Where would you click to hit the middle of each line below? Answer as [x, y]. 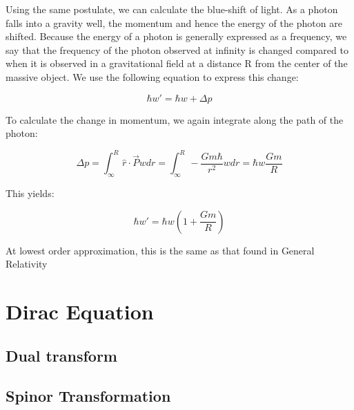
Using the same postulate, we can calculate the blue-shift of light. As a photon [172, 9]
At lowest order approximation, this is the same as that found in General [160, 250]
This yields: [30, 193]
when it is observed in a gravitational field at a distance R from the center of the [177, 63]
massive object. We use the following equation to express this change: [152, 76]
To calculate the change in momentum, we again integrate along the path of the [175, 119]
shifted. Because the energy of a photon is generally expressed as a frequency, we [176, 36]
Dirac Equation [80, 311]
